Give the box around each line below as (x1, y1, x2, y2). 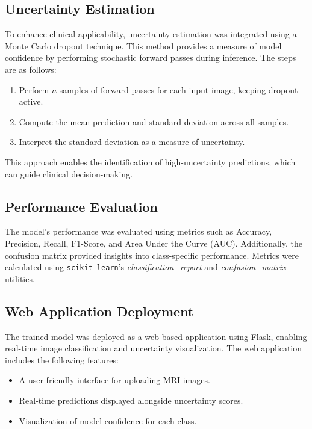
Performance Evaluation (5, 197, 158, 215)
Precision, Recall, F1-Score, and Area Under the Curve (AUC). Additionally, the (5, 236, 302, 249)
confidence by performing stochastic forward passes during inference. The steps (5, 51, 296, 64)
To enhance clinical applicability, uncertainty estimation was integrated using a (5, 28, 297, 40)
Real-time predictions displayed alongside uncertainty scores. (19, 394, 243, 406)
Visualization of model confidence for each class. (19, 414, 197, 427)
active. (19, 95, 43, 108)
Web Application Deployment (5, 301, 194, 320)
